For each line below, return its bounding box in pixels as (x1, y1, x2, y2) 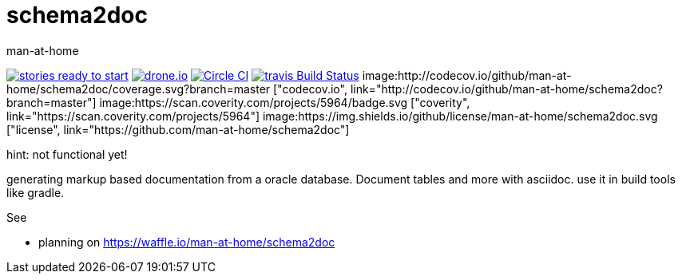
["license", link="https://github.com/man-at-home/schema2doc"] (6, 122, 350, 136)
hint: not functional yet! (6, 147, 128, 161)
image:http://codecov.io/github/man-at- (362, 68, 572, 82)
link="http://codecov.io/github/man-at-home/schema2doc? (350, 81, 663, 96)
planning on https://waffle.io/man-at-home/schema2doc (38, 235, 335, 249)
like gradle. (6, 185, 65, 199)
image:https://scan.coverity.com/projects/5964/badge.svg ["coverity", (99, 95, 470, 109)
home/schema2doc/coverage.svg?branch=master (6, 81, 271, 96)
